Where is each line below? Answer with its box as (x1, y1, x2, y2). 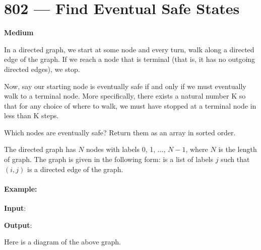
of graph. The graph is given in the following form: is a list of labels (4, 154, 214, 164)
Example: (4, 183, 37, 194)
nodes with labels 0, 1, (86, 144, 156, 154)
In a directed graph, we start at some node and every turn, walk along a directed (4, 44, 254, 54)
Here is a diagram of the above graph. (4, 236, 121, 247)
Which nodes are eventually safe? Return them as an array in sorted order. (4, 127, 236, 137)
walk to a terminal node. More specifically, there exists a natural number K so (4, 91, 246, 101)
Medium (4, 27, 34, 38)
